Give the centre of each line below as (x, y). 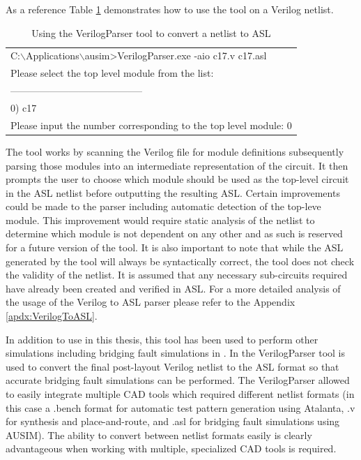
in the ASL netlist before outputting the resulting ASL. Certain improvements (173, 192)
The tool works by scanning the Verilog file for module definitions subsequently (175, 151)
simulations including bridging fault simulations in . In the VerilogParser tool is (176, 353)
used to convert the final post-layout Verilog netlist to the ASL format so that (172, 366)
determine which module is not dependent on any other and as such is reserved (174, 233)
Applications (52, 55)
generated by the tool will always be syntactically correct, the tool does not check (180, 261)
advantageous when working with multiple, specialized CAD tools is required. (171, 448)
